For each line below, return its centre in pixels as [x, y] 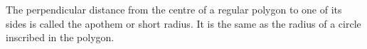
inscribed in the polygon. [60, 37]
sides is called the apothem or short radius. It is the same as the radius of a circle [183, 23]
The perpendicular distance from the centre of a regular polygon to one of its [174, 9]
